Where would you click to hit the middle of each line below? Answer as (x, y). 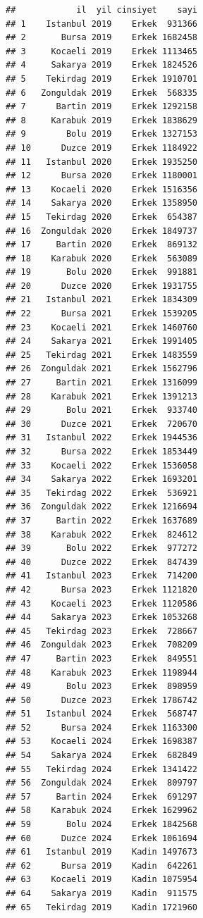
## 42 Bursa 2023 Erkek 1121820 (102, 589)
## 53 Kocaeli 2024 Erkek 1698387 (102, 742)
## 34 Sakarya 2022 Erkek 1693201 (102, 479)
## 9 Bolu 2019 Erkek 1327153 (102, 134)
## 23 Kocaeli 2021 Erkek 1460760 (102, 327)
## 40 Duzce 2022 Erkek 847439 (102, 562)
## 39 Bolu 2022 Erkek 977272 (102, 548)
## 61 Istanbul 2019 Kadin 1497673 (102, 852)
